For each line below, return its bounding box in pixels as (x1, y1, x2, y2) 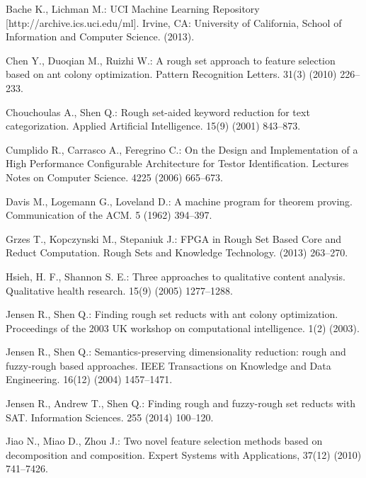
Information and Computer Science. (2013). (6, 29, 195, 44)
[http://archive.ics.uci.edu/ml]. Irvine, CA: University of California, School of (6, 15, 342, 30)
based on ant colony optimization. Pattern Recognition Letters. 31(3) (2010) (6, 67, 337, 81)
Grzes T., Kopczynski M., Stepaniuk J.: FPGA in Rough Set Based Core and (6, 231, 341, 246)
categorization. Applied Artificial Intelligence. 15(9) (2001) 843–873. (6, 118, 301, 133)
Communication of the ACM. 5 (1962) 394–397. (6, 207, 212, 222)
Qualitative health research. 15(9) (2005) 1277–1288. (6, 283, 233, 297)
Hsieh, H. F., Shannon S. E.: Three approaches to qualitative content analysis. (6, 268, 345, 283)
